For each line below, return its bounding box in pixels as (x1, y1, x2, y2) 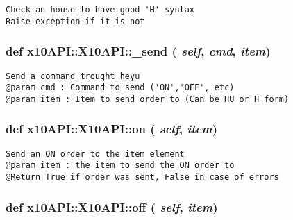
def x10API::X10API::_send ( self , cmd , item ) (6, 42, 271, 60)
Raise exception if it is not (6, 16, 145, 26)
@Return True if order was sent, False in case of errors (6, 172, 279, 183)
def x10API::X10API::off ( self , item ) (6, 198, 218, 215)
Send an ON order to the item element (6, 149, 185, 159)
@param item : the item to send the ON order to (6, 160, 235, 171)
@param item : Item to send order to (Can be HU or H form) (6, 94, 290, 104)
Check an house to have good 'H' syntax (6, 5, 195, 15)
